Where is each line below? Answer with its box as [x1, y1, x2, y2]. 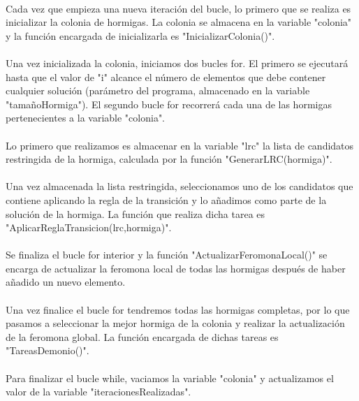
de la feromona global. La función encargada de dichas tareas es [6, 329, 279, 344]
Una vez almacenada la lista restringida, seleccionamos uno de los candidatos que [6, 179, 353, 194]
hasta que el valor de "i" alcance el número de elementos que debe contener [6, 69, 326, 84]
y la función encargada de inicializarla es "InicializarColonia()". [6, 28, 275, 43]
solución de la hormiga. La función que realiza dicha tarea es [6, 206, 265, 221]
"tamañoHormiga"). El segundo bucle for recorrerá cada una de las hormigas [6, 96, 332, 111]
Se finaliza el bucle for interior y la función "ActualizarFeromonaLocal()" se [6, 247, 328, 262]
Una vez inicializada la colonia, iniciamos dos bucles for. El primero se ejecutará [6, 55, 349, 70]
